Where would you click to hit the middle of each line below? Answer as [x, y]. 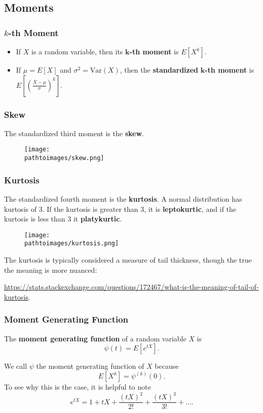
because [167, 366]
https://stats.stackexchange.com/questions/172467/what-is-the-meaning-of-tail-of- [131, 287]
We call [16, 366]
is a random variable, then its [77, 51]
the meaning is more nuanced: [51, 269]
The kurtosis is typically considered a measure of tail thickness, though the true [128, 260]
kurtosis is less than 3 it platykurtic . [63, 219]
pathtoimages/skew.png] [64, 158]
